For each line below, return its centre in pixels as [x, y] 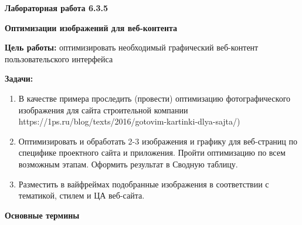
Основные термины [42, 215]
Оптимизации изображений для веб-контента [91, 27]
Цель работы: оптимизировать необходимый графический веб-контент [132, 47]
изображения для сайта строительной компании [103, 110]
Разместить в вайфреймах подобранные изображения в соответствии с [144, 184]
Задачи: [19, 78]
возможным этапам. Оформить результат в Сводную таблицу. [128, 164]
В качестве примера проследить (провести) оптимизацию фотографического [155, 98]
